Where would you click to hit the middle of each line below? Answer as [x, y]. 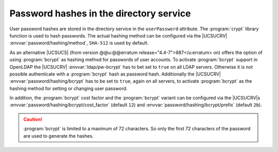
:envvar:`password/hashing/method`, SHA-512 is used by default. [79, 43]
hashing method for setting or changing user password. [68, 88]
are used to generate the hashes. [58, 136]
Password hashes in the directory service [100, 13]
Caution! [33, 119]
